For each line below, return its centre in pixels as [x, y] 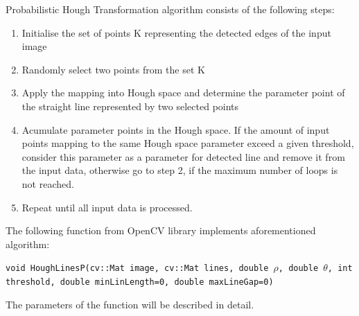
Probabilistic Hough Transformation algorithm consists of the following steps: [170, 9]
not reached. [48, 183]
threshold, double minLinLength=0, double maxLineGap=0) [140, 282]
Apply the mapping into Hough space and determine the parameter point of [183, 93]
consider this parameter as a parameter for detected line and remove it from [183, 156]
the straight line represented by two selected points [130, 106]
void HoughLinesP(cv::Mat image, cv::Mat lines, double [137, 269]
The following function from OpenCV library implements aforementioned [161, 230]
